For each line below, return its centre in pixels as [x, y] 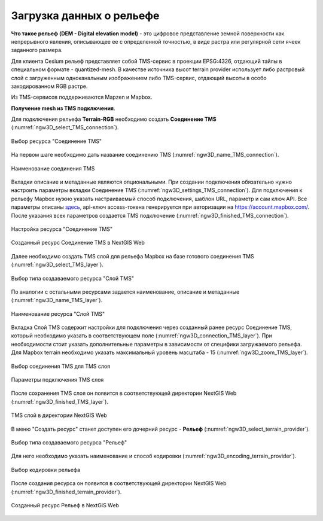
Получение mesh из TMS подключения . [63, 108]
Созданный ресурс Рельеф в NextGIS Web [65, 505]
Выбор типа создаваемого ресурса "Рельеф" [69, 442]
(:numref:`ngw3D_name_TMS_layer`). [57, 300]
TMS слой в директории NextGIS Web [59, 415]
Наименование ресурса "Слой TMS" [58, 313]
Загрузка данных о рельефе [85, 16]
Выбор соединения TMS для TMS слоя [61, 366]
